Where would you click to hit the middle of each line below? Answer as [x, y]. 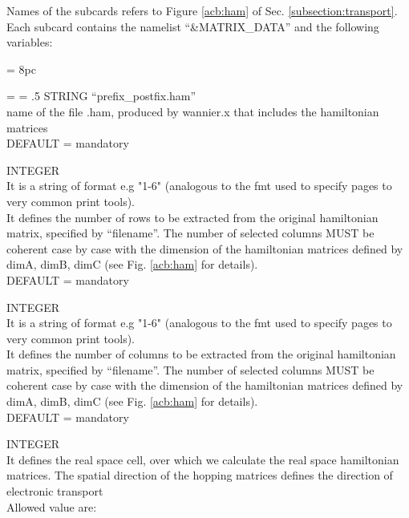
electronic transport [55, 491]
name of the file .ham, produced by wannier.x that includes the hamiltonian [193, 111]
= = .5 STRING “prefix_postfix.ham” [101, 96]
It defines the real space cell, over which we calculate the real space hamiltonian [203, 459]
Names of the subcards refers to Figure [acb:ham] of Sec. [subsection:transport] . [202, 10]
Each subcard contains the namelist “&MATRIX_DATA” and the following [193, 26]
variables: [30, 42]
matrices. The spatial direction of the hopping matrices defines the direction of [200, 475]
